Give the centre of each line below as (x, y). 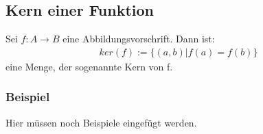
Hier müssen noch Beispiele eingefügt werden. (101, 122)
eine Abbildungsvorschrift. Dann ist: (139, 39)
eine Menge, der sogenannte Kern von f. (89, 66)
